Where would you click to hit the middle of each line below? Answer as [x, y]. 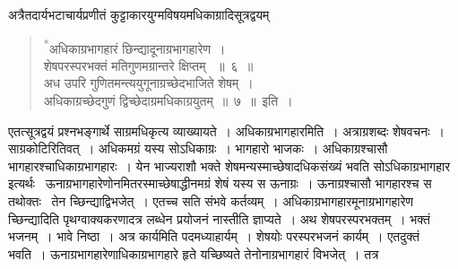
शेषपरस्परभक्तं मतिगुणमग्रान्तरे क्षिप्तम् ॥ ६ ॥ [148, 65]
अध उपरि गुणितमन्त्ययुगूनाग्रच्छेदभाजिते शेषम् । [148, 83]
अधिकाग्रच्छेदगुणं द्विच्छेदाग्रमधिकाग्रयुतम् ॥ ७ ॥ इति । [168, 101]
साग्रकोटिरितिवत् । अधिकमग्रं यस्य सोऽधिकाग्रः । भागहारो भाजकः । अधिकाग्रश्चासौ [198, 148]
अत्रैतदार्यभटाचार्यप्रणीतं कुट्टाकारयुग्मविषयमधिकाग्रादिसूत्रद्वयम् [139, 14]
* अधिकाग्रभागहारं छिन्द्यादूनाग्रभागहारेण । [134, 47]
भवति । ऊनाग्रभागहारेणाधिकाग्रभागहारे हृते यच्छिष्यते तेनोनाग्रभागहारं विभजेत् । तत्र [194, 253]
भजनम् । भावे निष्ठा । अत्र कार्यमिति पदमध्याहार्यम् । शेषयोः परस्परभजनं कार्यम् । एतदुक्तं [214, 236]
